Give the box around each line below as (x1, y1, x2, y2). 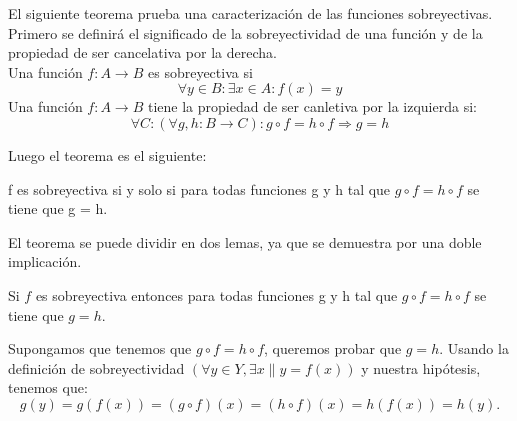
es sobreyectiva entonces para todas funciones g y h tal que (35, 284, 398, 305)
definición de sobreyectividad (8, 357, 185, 378)
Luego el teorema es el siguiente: (8, 144, 207, 165)
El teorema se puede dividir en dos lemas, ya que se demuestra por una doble (8, 231, 482, 252)
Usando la (447, 338, 509, 359)
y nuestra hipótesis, (361, 357, 481, 378)
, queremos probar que (264, 338, 402, 359)
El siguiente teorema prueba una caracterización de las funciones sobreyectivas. (8, 3, 493, 23)
